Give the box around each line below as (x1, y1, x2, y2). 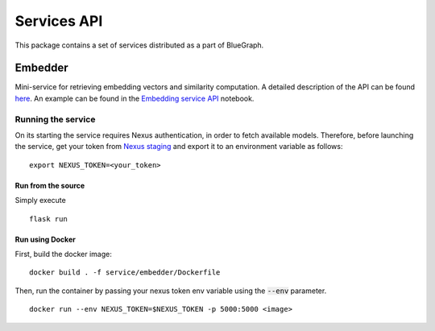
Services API (14, 12, 103, 30)
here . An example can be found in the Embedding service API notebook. (14, 93, 255, 103)
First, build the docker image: (14, 249, 112, 259)
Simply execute (14, 196, 66, 205)
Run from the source (14, 180, 85, 190)
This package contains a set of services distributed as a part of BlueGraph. (14, 40, 264, 50)
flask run (29, 214, 68, 223)
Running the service (14, 114, 96, 125)
